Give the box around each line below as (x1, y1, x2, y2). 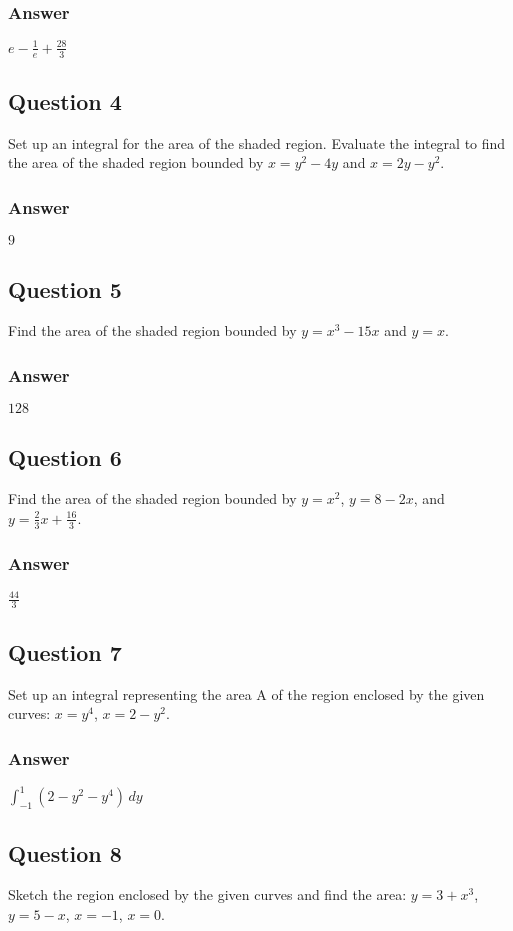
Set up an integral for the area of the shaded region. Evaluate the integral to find (8, 132, 506, 153)
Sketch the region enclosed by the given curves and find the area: (8, 884, 407, 905)
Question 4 (8, 85, 122, 116)
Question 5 (8, 273, 122, 304)
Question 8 (8, 837, 122, 868)
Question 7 (8, 636, 122, 667)
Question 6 (8, 441, 122, 472)
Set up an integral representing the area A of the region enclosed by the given (8, 683, 485, 704)
